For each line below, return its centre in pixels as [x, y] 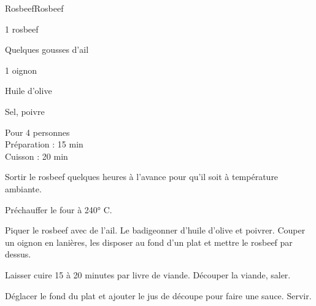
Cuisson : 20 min [37, 156]
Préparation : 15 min [44, 144]
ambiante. [23, 188]
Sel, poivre [25, 111]
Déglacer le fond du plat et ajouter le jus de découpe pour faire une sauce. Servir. [158, 295]
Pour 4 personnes [37, 132]
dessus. [18, 254]
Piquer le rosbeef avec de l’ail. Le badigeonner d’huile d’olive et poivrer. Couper [155, 230]
